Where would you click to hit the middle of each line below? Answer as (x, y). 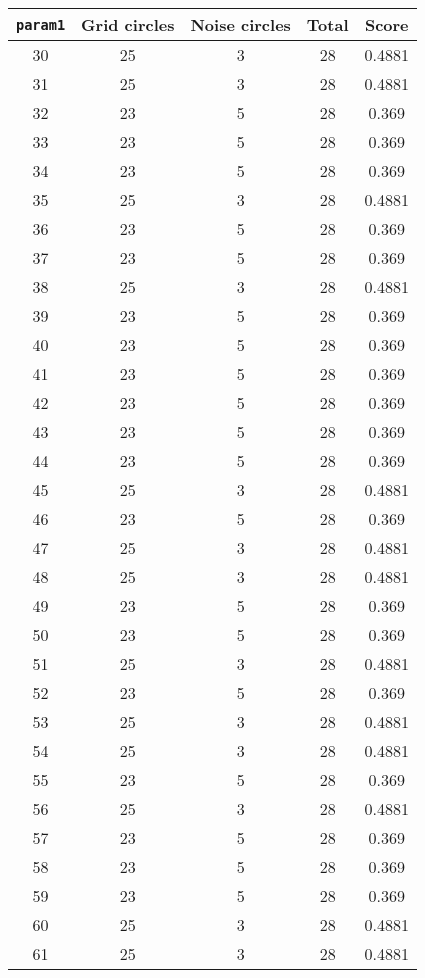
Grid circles (128, 24)
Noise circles (240, 24)
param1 (41, 24)
